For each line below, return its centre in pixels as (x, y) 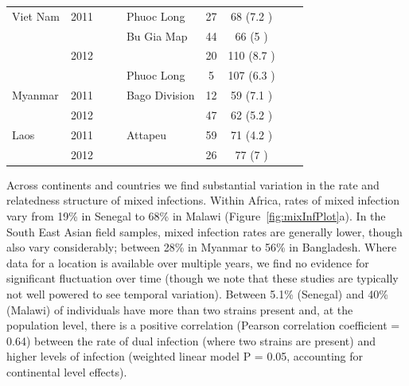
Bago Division (160, 95)
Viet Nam (36, 16)
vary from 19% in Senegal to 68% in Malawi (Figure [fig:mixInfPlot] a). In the (196, 215)
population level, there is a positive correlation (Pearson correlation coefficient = (203, 325)
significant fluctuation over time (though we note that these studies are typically (203, 278)
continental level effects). (67, 371)
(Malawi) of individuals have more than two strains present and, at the (180, 309)
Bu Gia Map (157, 35)
